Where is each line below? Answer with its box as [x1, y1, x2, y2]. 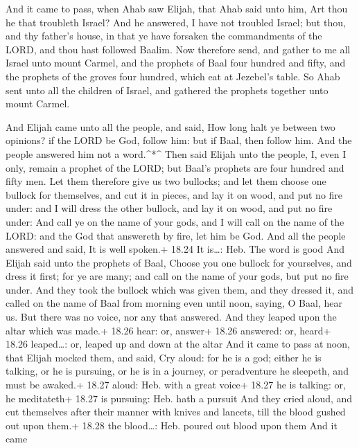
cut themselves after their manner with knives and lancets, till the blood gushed [6, 404, 346, 419]
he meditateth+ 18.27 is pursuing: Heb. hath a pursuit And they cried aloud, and [6, 391, 353, 405]
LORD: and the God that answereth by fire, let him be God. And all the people [6, 228, 346, 242]
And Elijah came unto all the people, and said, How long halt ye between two [6, 119, 335, 134]
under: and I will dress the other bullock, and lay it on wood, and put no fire [6, 201, 333, 215]
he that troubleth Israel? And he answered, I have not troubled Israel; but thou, [6, 15, 346, 29]
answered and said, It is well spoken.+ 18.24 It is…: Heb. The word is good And [6, 242, 345, 256]
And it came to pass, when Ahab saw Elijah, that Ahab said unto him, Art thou [6, 1, 348, 15]
